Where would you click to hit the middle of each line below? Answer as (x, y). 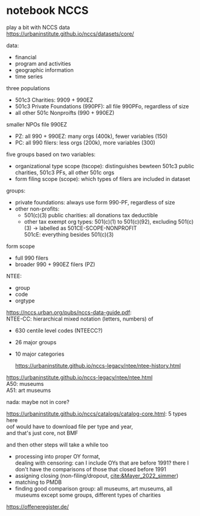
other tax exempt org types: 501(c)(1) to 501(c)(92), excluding (100, 221)
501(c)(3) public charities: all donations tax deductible (91, 215)
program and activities (43, 64)
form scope (21, 246)
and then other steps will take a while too (57, 445)
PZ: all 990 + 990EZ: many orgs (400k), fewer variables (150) (91, 136)
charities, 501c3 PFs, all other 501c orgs (65, 172)
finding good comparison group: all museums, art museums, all (94, 488)
